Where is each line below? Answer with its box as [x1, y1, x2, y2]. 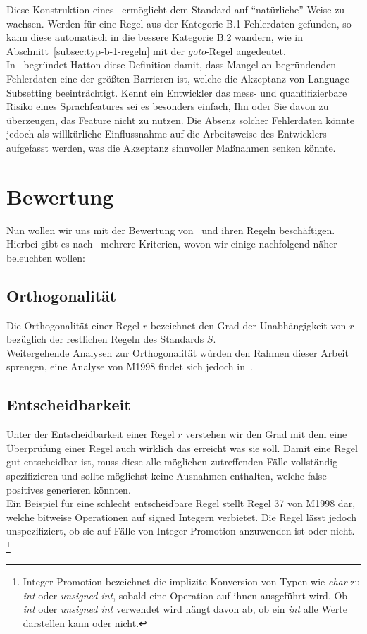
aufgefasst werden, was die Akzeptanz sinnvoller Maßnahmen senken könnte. [6, 140, 336, 154]
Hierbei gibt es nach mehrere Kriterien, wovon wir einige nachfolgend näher [6, 236, 337, 251]
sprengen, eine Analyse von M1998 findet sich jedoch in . [6, 359, 253, 374]
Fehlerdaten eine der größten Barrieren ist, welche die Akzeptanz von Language [6, 71, 349, 85]
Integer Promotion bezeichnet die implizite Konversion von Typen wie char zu [23, 574, 361, 589]
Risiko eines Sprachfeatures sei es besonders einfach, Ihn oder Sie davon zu [6, 99, 329, 114]
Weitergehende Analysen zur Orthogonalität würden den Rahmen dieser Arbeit [6, 345, 349, 360]
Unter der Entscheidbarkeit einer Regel [6, 427, 175, 441]
